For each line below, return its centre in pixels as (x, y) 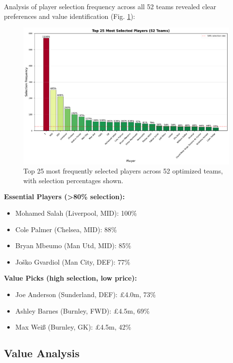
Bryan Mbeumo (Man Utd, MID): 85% (73, 245)
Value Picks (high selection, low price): (70, 278)
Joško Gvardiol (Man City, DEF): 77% (73, 261)
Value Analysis (42, 353)
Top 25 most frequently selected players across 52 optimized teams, (123, 171)
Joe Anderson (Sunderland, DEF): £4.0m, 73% (85, 294)
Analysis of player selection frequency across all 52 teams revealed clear (110, 6)
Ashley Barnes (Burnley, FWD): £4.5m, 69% (83, 310)
